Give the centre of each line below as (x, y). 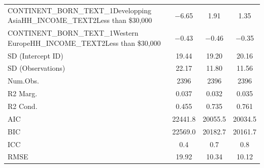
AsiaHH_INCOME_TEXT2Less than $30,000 (80, 20)
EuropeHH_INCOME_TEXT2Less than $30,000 (84, 43)
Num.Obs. (23, 81)
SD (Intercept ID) (36, 55)
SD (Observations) (37, 68)
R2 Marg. (23, 93)
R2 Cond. (23, 106)
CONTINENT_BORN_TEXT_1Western (73, 33)
